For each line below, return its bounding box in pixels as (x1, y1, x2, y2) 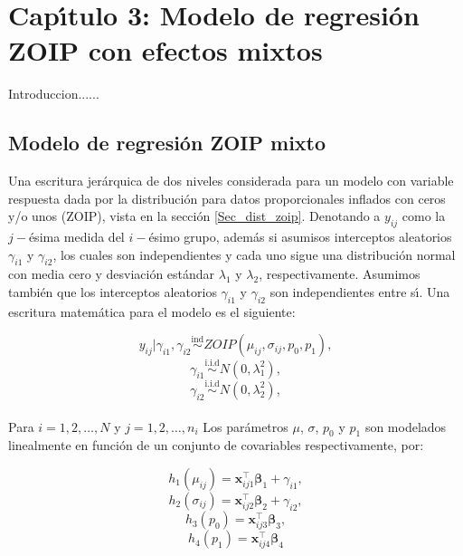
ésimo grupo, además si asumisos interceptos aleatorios (148, 227, 452, 246)
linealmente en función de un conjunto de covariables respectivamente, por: (8, 436, 424, 455)
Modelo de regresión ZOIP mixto (8, 129, 326, 157)
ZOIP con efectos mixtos (8, 32, 323, 69)
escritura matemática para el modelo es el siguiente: (8, 302, 296, 321)
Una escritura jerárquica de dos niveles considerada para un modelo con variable (8, 171, 454, 190)
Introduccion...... (8, 84, 99, 103)
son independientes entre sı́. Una (269, 283, 450, 302)
